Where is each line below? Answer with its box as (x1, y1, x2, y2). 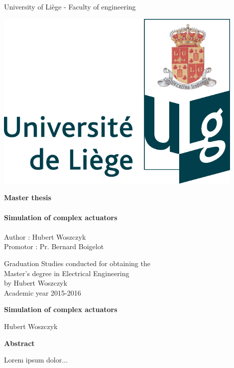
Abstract (4, 338, 35, 348)
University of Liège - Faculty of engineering (4, 1, 136, 11)
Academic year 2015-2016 (4, 287, 81, 298)
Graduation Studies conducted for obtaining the (4, 258, 150, 268)
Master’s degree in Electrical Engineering (4, 268, 129, 278)
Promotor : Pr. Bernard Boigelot (4, 241, 104, 252)
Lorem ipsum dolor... (4, 355, 68, 365)
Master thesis (4, 192, 51, 203)
